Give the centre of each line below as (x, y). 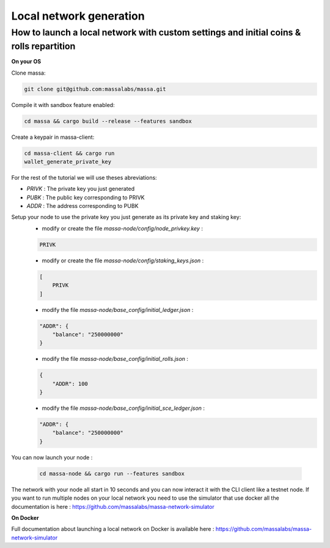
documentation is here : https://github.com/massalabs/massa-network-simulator (113, 506)
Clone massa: (28, 73)
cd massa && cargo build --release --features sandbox (108, 121)
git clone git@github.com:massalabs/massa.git (95, 89)
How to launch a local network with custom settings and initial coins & (156, 32)
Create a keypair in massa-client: (53, 137)
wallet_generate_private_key (68, 161)
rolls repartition (43, 46)
